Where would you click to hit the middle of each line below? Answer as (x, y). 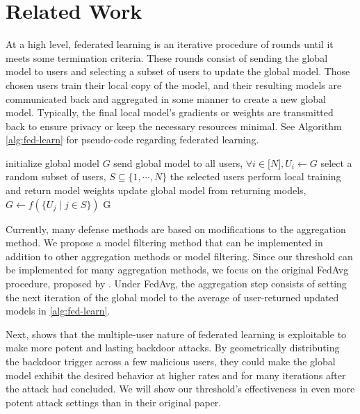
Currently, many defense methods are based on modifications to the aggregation (176, 229)
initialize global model (52, 162)
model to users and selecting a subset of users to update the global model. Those (178, 71)
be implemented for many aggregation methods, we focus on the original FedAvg (177, 270)
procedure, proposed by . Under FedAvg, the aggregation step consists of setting (176, 284)
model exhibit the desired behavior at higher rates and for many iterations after (176, 375)
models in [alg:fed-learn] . (58, 311)
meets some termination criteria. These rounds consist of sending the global (167, 57)
